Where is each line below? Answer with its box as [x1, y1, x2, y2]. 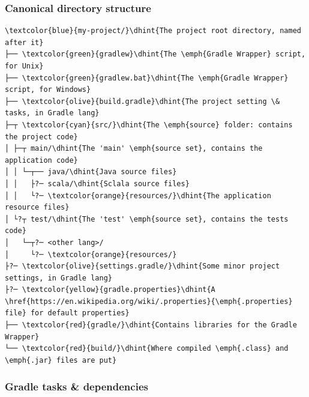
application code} [5, 156, 78, 165]
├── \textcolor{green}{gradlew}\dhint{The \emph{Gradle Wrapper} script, [5, 50, 306, 59]
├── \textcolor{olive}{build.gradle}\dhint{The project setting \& [5, 97, 280, 106]
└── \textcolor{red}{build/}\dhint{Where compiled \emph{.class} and [5, 344, 289, 353]
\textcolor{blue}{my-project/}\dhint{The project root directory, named [5, 26, 301, 35]
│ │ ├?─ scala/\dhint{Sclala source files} [5, 179, 190, 188]
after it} [5, 38, 44, 47]
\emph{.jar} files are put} [5, 356, 117, 365]
